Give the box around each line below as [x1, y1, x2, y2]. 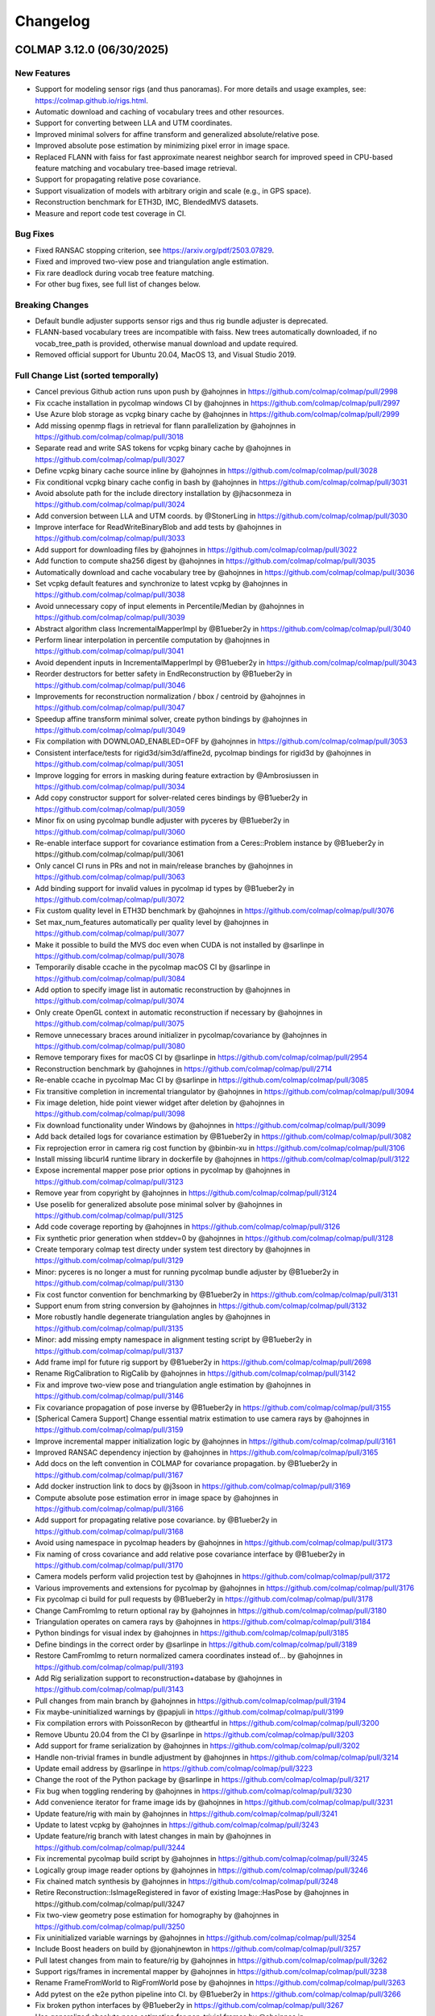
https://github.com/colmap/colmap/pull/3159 [35, 1425, 184, 1435]
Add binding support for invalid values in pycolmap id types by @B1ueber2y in [35, 883, 295, 893]
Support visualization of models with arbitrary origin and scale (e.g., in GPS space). [35, 185, 312, 195]
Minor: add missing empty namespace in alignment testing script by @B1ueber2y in [35, 1335, 313, 1344]
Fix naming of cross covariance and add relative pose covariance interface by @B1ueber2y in [35, 1549, 346, 1559]
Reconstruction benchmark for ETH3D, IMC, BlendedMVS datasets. [35, 198, 259, 207]
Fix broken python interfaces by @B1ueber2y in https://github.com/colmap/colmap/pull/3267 [35, 2001, 344, 2010]
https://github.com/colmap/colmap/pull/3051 [35, 759, 184, 769]
